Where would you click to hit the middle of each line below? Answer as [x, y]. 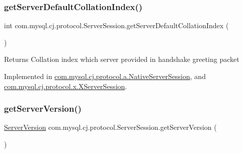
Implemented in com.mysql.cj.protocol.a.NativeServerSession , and [105, 76]
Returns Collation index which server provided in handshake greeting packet [122, 59]
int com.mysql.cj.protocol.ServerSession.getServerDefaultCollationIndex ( [116, 25]
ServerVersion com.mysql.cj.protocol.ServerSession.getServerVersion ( [110, 127]
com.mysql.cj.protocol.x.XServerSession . [66, 86]
